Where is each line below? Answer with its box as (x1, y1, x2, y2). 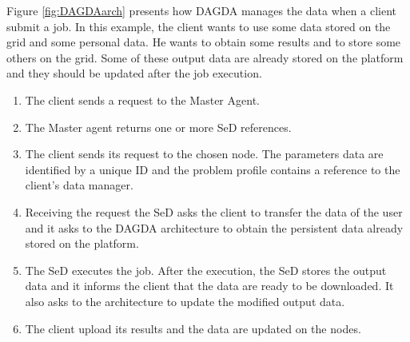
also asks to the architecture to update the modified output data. (25, 292, 345, 309)
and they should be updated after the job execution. (6, 65, 262, 82)
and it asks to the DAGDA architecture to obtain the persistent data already (25, 219, 404, 236)
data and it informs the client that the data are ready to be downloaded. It (25, 277, 394, 294)
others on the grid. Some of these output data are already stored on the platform (6, 49, 404, 66)
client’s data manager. (25, 177, 133, 193)
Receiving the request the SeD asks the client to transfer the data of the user (25, 203, 403, 220)
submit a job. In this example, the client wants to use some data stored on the (6, 18, 391, 34)
